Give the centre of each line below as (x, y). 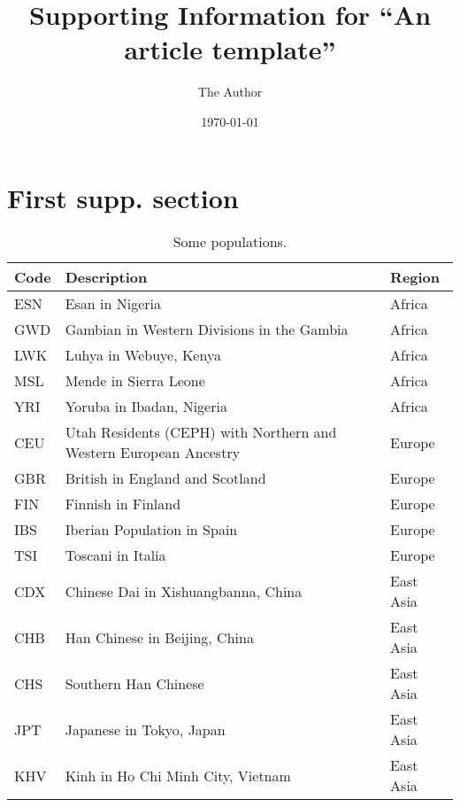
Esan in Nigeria (113, 304)
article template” (230, 49)
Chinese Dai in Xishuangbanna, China (184, 591)
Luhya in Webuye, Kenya (143, 355)
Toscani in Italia (115, 555)
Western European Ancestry (153, 453)
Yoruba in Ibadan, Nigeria (146, 407)
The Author (230, 92)
